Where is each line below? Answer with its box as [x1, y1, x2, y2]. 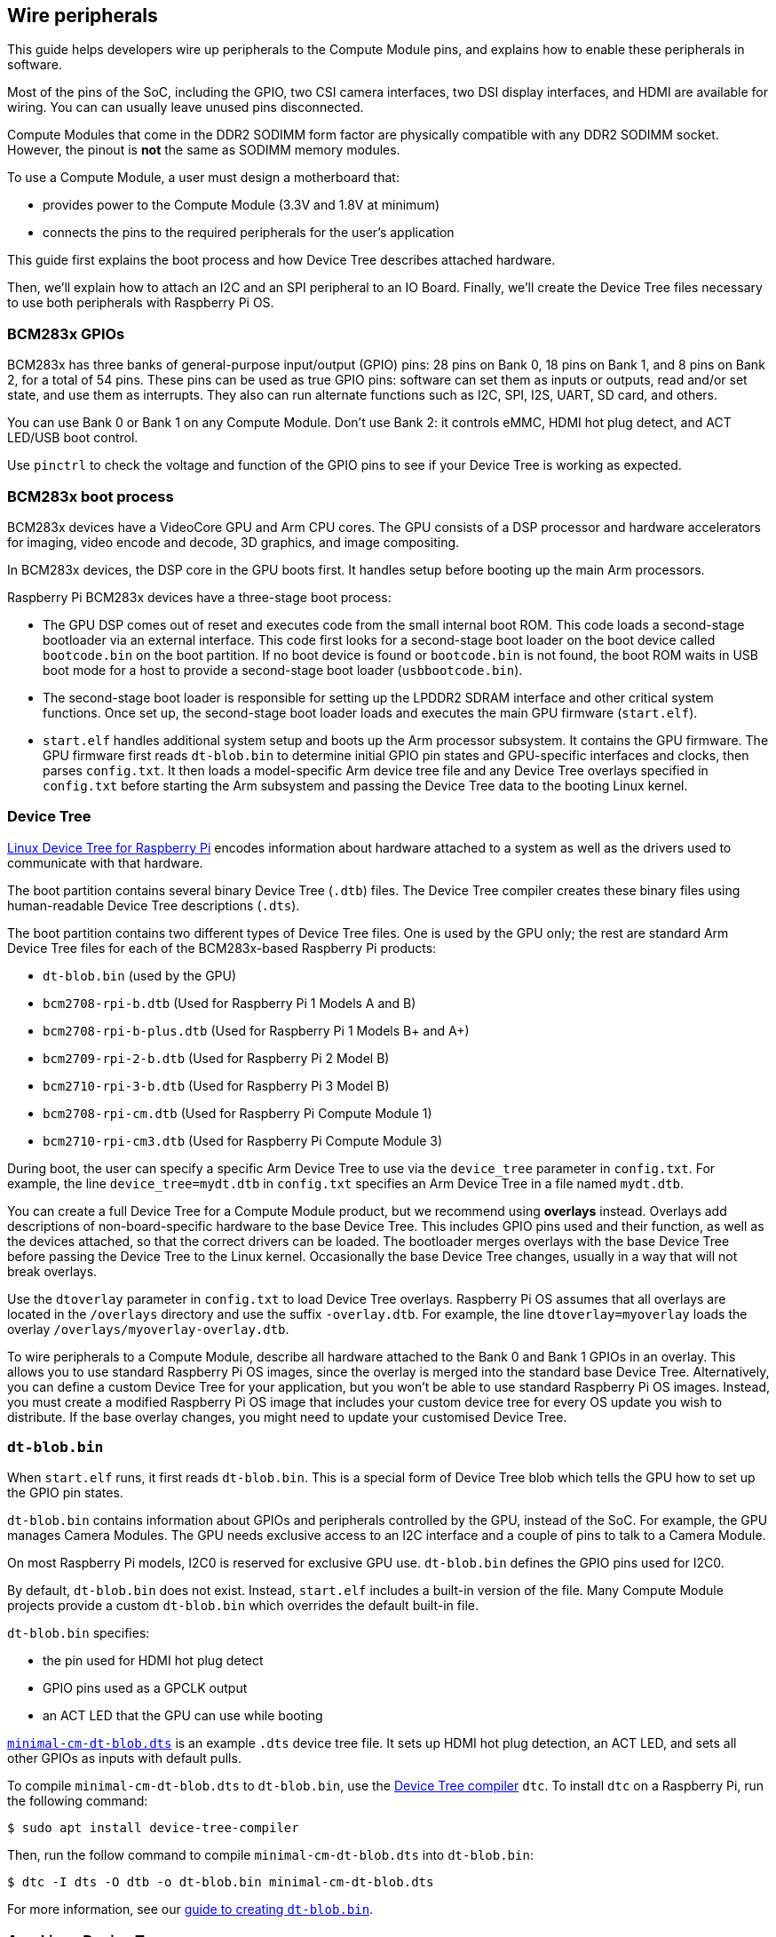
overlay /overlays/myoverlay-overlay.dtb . [7, 1321, 289, 1337]
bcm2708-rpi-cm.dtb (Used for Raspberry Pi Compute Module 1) [43, 1105, 432, 1121]
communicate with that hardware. [7, 854, 203, 870]
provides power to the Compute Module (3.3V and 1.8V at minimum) [43, 197, 439, 213]
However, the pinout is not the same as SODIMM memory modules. [7, 142, 400, 158]
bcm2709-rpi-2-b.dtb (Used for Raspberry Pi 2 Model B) [43, 1050, 390, 1066]
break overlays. [7, 1263, 98, 1279]
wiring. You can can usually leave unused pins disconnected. [7, 99, 364, 115]
